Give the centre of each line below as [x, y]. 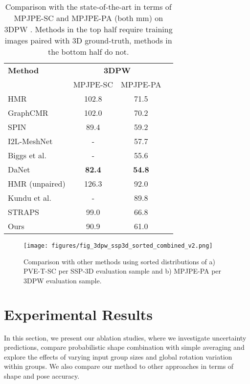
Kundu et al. [30, 198]
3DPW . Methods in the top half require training [88, 29]
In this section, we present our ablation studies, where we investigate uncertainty [125, 337]
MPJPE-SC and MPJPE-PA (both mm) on [89, 18]
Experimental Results [78, 314]
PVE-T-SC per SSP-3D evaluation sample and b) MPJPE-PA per [123, 271]
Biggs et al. [27, 155]
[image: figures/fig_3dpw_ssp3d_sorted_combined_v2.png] [118, 246]
